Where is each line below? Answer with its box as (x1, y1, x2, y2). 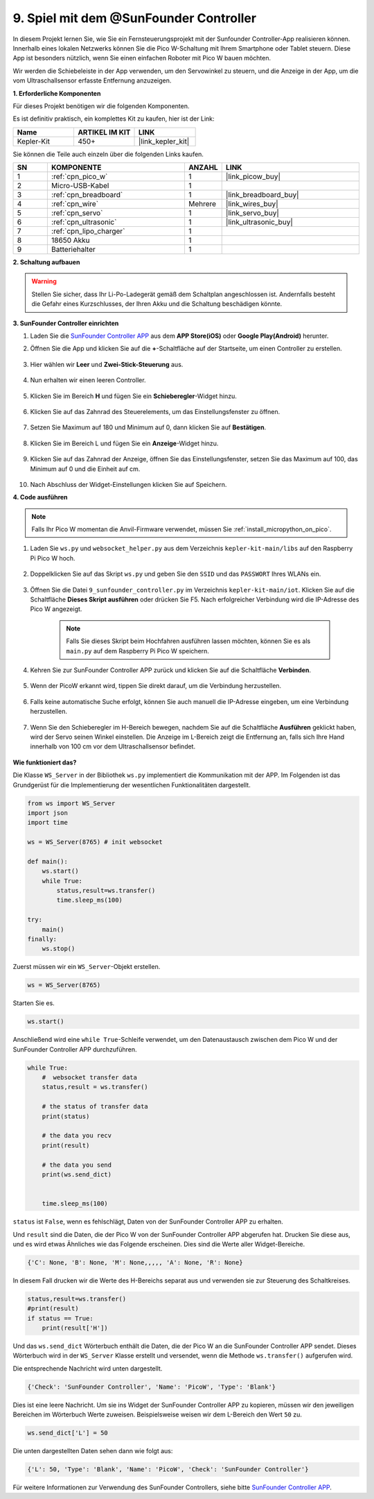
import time (27, 819, 69, 827)
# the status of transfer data (42, 1103, 148, 1111)
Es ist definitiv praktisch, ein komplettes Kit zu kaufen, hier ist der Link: (12, 114, 215, 123)
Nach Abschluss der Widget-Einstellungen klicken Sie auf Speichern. (30, 480, 227, 488)
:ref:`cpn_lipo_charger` (51, 226, 125, 236)
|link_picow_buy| (225, 172, 280, 182)
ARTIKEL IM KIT (77, 127, 131, 137)
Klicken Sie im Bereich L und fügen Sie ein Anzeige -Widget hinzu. (30, 439, 219, 447)
